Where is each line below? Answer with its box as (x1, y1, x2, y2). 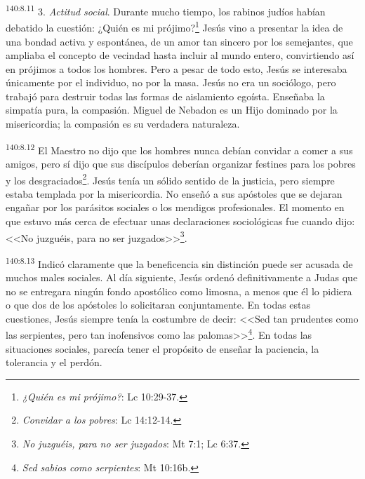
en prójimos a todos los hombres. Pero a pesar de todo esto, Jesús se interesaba (6, 61, 347, 76)
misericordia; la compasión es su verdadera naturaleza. (6, 116, 240, 131)
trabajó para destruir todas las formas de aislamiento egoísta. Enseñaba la (6, 88, 325, 103)
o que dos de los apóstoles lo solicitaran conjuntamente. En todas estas (6, 297, 311, 312)
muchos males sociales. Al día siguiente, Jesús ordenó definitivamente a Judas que (6, 270, 358, 285)
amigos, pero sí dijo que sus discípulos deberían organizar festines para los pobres (6, 156, 356, 170)
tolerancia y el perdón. (6, 355, 102, 370)
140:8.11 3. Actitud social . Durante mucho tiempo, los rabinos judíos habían (6, 2, 326, 18)
